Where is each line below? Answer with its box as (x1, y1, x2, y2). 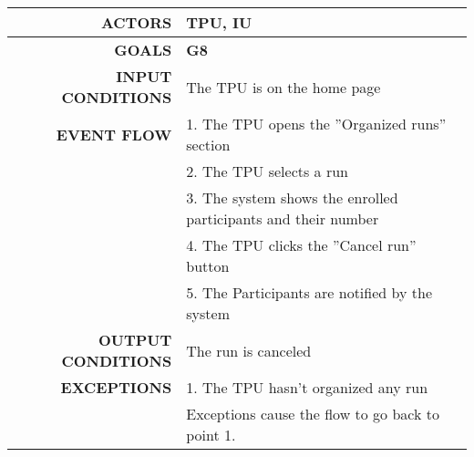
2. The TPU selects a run (186, 161, 348, 182)
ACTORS (100, 12, 172, 33)
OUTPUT (98, 329, 172, 350)
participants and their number (186, 208, 379, 229)
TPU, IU (186, 12, 252, 33)
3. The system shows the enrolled (186, 187, 398, 208)
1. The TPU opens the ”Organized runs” (186, 113, 447, 134)
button (186, 255, 230, 276)
